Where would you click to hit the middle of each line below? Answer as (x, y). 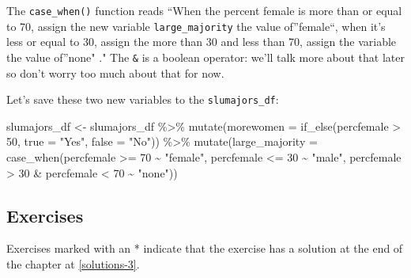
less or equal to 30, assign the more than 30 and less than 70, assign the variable (202, 42)
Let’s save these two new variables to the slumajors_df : (143, 99)
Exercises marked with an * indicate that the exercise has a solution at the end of (205, 248)
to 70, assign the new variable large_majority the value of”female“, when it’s (196, 26)
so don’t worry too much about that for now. (115, 72)
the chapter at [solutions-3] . (73, 263)
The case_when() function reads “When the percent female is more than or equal (204, 10)
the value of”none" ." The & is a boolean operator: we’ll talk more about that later (205, 57)
